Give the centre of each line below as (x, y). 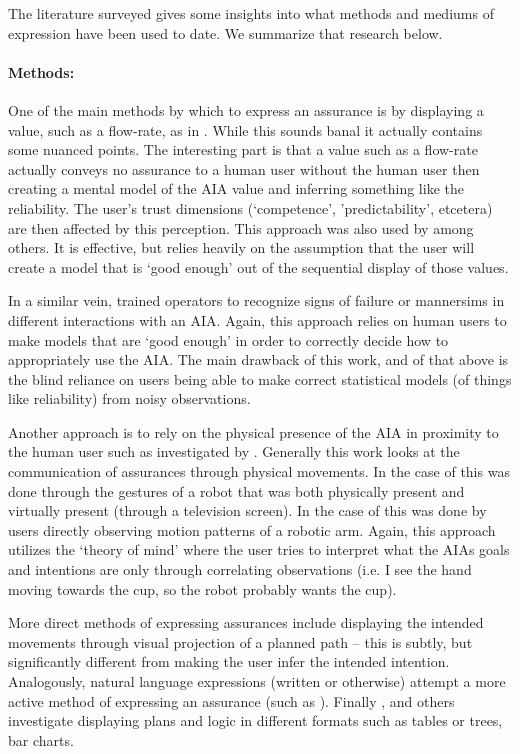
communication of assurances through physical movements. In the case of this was (259, 471)
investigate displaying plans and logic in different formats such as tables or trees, (255, 720)
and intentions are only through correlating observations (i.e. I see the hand (240, 569)
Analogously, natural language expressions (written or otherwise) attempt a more (257, 681)
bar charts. (41, 739)
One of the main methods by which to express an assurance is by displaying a (246, 109)
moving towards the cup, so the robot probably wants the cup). (202, 588)
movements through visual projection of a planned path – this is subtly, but (240, 641)
